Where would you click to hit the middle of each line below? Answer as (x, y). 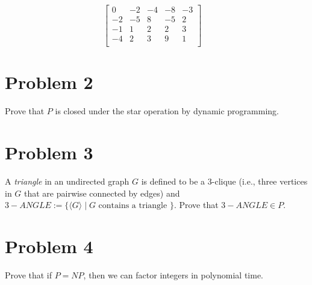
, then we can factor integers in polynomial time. (173, 274)
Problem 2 (49, 82)
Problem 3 (49, 152)
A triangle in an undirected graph (67, 181)
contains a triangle (133, 206)
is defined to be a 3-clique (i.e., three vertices (224, 181)
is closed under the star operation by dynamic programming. (167, 111)
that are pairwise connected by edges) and (102, 193)
